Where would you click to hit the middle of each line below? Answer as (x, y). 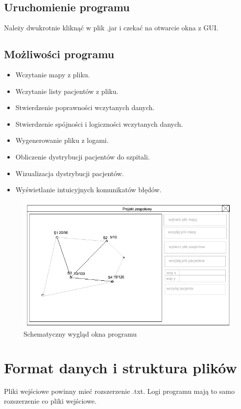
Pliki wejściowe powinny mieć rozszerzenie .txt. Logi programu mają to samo (119, 391)
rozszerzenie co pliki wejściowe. (50, 400)
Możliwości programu (59, 54)
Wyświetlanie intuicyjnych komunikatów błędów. (88, 190)
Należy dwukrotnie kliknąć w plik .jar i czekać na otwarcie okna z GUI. (111, 28)
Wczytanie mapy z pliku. (53, 74)
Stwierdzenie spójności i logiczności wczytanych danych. (99, 124)
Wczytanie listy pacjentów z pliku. (67, 91)
